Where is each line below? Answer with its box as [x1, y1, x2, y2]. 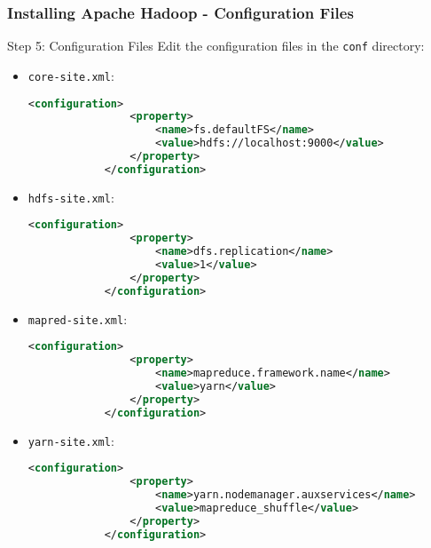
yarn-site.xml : [27, 431, 114, 449]
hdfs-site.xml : [27, 187, 114, 206]
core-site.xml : [27, 66, 114, 84]
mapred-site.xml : [27, 309, 128, 328]
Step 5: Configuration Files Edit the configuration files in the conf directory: [7, 36, 425, 55]
